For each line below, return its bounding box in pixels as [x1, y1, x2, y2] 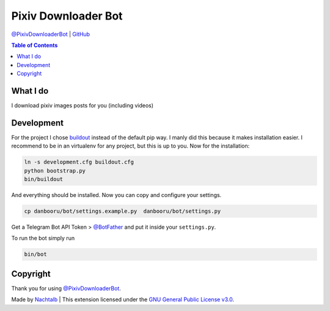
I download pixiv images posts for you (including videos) [11, 102, 154, 109]
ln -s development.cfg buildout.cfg [24, 159, 134, 166]
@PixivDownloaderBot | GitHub [11, 30, 90, 38]
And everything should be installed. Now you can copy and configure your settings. [11, 191, 222, 199]
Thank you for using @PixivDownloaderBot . [11, 284, 122, 292]
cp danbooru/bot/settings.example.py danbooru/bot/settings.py [24, 208, 221, 215]
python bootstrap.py [24, 167, 86, 174]
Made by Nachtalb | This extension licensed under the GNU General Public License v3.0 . [11, 296, 235, 303]
